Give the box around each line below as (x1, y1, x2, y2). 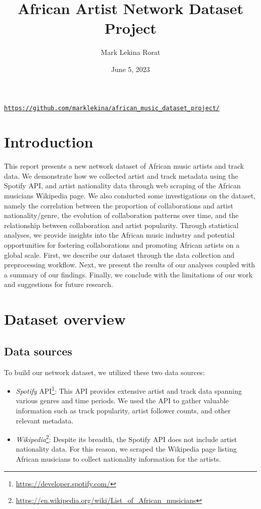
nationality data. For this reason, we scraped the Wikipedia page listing (16, 444, 237, 454)
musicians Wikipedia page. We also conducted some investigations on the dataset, (4, 190, 256, 201)
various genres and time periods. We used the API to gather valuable (16, 395, 229, 406)
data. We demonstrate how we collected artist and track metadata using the (4, 170, 238, 181)
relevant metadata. (16, 415, 74, 425)
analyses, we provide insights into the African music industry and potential (4, 230, 235, 240)
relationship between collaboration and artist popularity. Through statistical (4, 220, 239, 230)
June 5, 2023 (111, 63, 150, 74)
